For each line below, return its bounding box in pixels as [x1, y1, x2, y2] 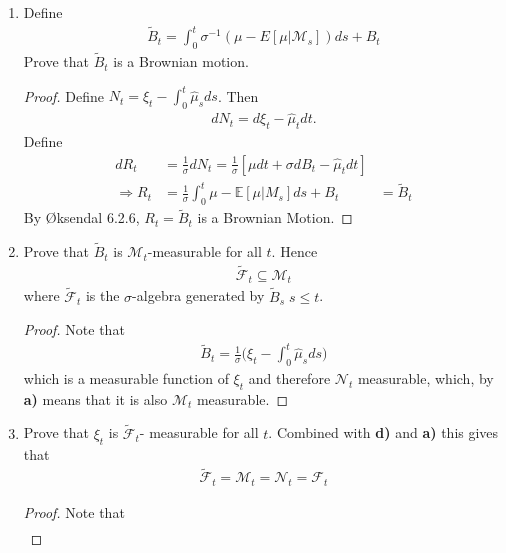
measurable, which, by [357, 368, 494, 389]
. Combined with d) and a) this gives [268, 422, 499, 443]
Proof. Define [23, 85, 105, 106]
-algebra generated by [132, 285, 265, 306]
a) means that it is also [23, 388, 168, 409]
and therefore [248, 368, 331, 389]
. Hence [271, 241, 318, 262]
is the [85, 285, 120, 306]
